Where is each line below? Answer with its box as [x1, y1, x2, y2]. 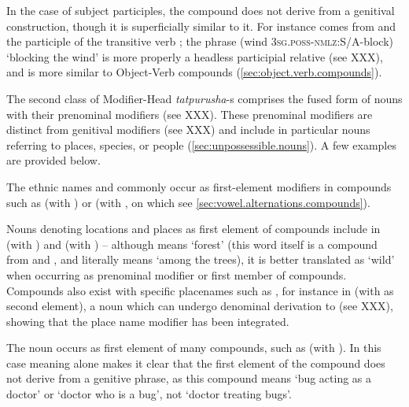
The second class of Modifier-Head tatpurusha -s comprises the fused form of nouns [6, 90, 403, 106]
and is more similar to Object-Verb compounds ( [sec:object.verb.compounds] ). [6, 64, 382, 80]
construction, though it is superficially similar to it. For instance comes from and [6, 17, 396, 34]
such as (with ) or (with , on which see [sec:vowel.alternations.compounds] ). [6, 194, 370, 210]
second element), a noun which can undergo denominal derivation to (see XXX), [6, 298, 393, 314]
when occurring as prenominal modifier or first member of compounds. [6, 266, 347, 283]
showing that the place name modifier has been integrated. [6, 313, 289, 329]
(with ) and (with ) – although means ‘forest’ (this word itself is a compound [6, 235, 378, 252]
